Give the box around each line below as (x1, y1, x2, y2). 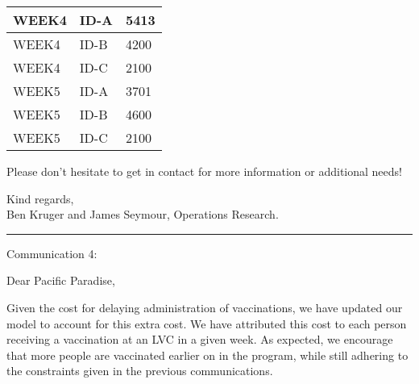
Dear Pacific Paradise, (6, 272, 115, 289)
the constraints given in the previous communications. (6, 362, 273, 379)
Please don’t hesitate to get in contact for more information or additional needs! (6, 163, 402, 179)
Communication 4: (6, 244, 97, 261)
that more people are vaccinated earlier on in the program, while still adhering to (6, 346, 409, 363)
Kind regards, (6, 190, 74, 207)
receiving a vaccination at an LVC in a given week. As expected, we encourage (6, 331, 393, 348)
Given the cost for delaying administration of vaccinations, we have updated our (6, 298, 403, 315)
